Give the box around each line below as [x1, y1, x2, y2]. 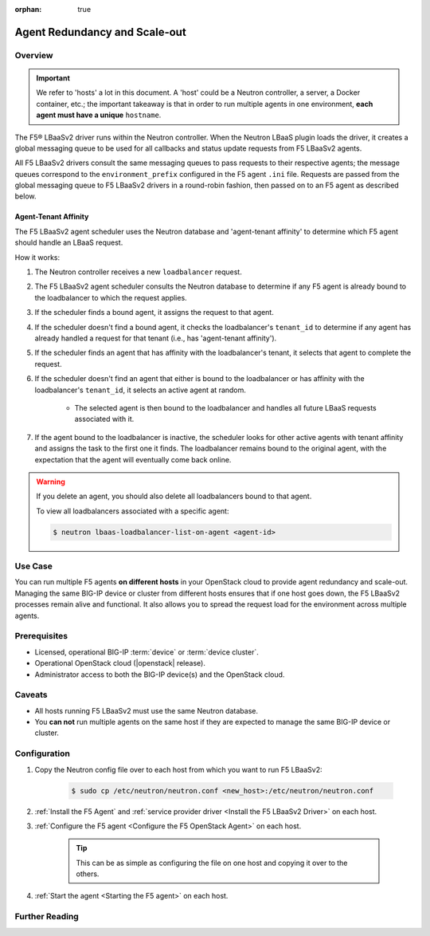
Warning [36, 477, 65, 486]
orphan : [14, 5, 42, 14]
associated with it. [74, 415, 135, 424]
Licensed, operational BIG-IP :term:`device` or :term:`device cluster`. [34, 647, 259, 657]
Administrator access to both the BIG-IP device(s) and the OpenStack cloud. [34, 670, 285, 679]
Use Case [14, 560, 53, 572]
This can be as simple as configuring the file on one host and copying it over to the [76, 858, 348, 867]
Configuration [14, 748, 71, 759]
